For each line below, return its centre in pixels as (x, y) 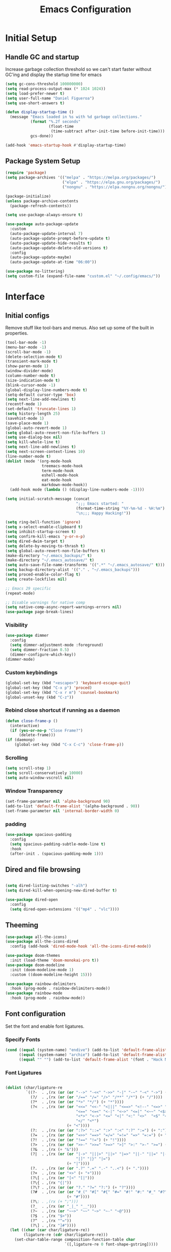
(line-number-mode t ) (28, 456)
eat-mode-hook (56, 480)
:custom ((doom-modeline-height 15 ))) (51, 974)
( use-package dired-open (32, 900)
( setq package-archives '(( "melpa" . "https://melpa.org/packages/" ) (81, 178)
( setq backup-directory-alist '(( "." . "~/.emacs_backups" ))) (73, 570)
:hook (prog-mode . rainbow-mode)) (48, 998)
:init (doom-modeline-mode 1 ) (42, 970)
